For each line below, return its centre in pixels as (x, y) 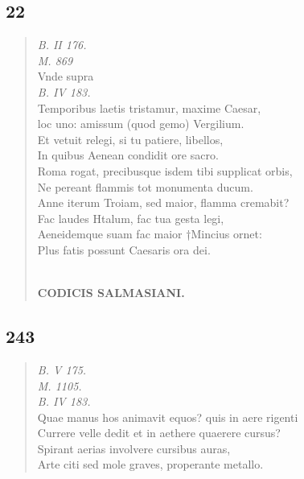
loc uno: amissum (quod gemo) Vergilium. (141, 124)
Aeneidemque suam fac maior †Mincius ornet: (150, 234)
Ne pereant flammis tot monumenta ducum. (145, 186)
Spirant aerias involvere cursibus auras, (134, 448)
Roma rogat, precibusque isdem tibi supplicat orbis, (165, 170)
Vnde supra (66, 76)
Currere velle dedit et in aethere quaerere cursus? (159, 433)
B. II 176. (62, 45)
